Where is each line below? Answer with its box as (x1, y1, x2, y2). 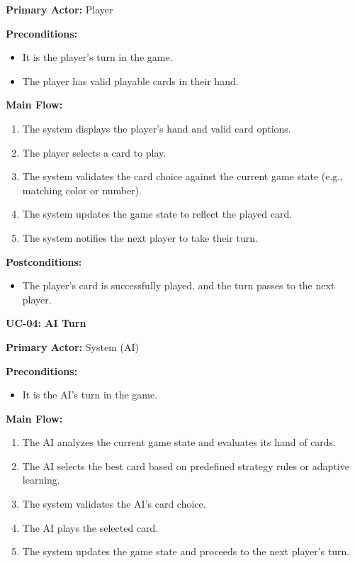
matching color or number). (22, 182, 142, 197)
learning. (22, 472, 60, 487)
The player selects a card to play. (22, 145, 167, 160)
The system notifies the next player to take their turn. (22, 230, 258, 245)
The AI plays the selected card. (22, 520, 159, 535)
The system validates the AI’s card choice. (22, 496, 206, 511)
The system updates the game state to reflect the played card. (22, 206, 293, 221)
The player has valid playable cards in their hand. (22, 73, 239, 88)
